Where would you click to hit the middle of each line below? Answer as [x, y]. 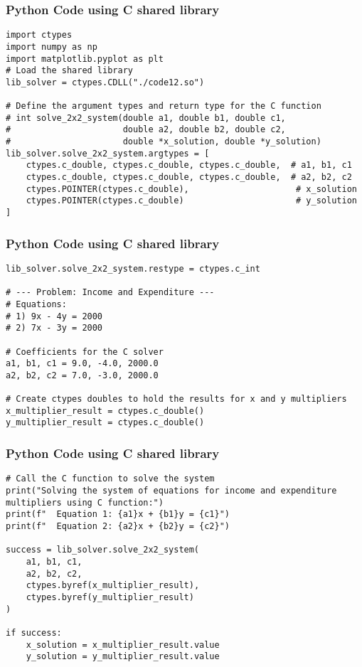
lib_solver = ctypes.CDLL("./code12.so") [105, 82]
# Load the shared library [69, 71]
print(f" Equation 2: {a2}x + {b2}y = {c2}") [118, 526]
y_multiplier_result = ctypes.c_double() [105, 423]
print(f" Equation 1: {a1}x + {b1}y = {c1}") [118, 514]
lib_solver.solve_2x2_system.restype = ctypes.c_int [133, 268]
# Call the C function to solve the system [110, 479]
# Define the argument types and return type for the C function [164, 106]
